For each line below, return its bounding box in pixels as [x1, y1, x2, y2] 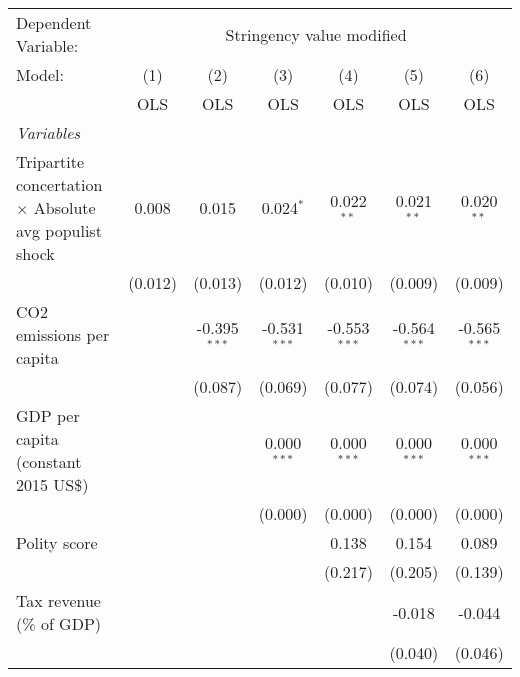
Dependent [16, 11, 92, 34]
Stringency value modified [225, 22, 407, 46]
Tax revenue [16, 589, 101, 612]
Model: [16, 63, 65, 86]
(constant [16, 450, 82, 473]
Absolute [33, 196, 96, 219]
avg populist [16, 219, 102, 242]
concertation [16, 173, 103, 196]
